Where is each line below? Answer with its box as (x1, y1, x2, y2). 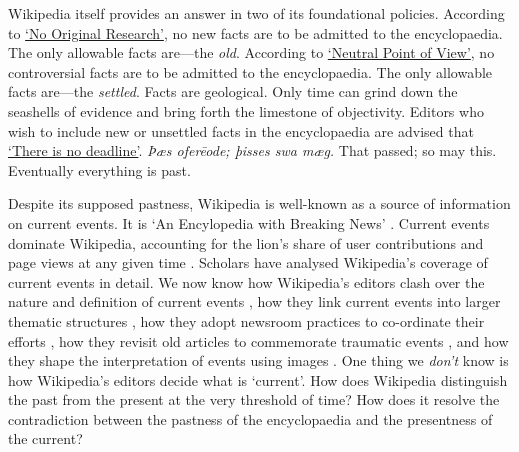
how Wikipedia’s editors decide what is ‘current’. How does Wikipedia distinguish (8, 369, 508, 390)
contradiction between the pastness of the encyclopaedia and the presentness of (8, 408, 493, 429)
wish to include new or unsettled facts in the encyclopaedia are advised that (8, 120, 474, 141)
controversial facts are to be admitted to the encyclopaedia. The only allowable (8, 61, 493, 82)
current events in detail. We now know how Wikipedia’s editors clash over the (8, 271, 485, 292)
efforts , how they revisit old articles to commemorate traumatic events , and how (8, 330, 509, 351)
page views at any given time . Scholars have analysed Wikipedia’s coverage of (8, 252, 488, 273)
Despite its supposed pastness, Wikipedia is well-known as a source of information (8, 193, 511, 214)
